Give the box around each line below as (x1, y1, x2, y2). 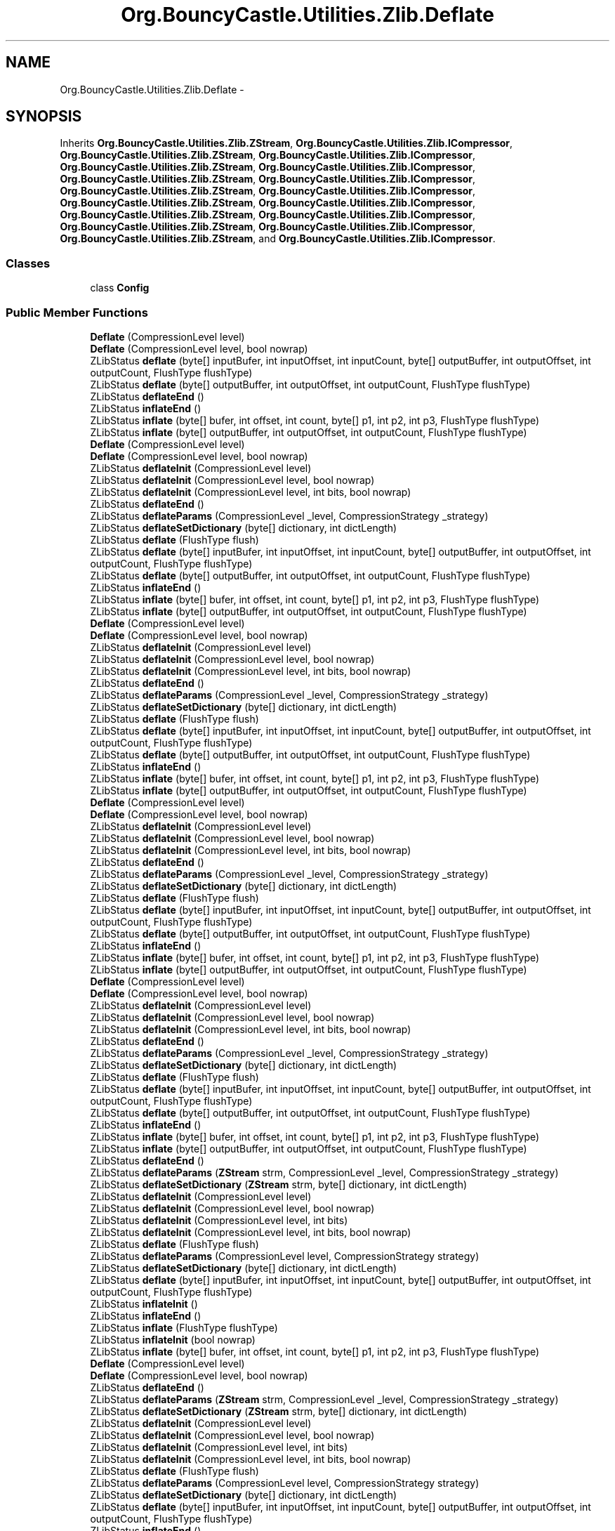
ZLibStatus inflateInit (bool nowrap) (90, 1333, 256, 1346)
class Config (90, 282, 150, 294)
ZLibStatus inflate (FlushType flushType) (90, 1321, 278, 1334)
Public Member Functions (6, 305, 148, 320)
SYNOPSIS (6, 107, 82, 126)
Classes (6, 256, 51, 270)
